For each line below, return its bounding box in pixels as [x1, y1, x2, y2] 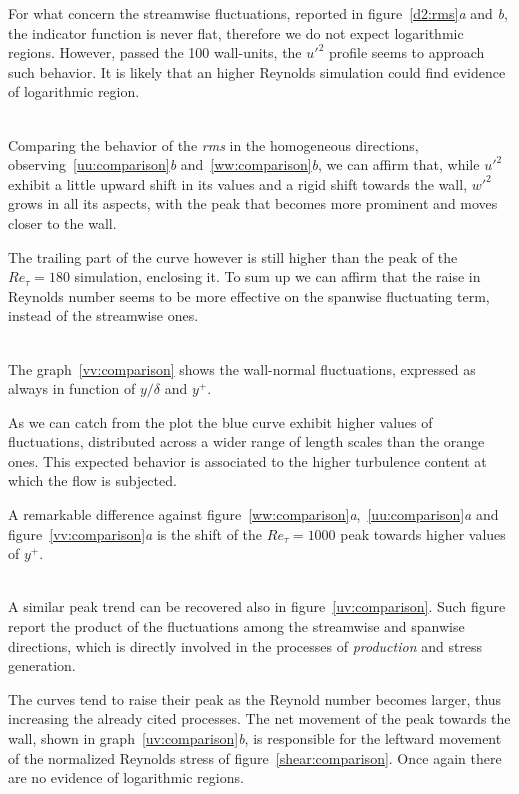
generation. [8, 655, 76, 676]
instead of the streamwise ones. [8, 305, 199, 326]
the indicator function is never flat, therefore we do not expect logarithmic [8, 22, 464, 43]
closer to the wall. [8, 212, 117, 233]
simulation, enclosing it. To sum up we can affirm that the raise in [74, 266, 481, 287]
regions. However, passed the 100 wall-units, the [8, 42, 302, 63]
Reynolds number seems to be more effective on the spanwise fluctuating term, [8, 285, 490, 306]
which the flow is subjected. [8, 470, 177, 491]
